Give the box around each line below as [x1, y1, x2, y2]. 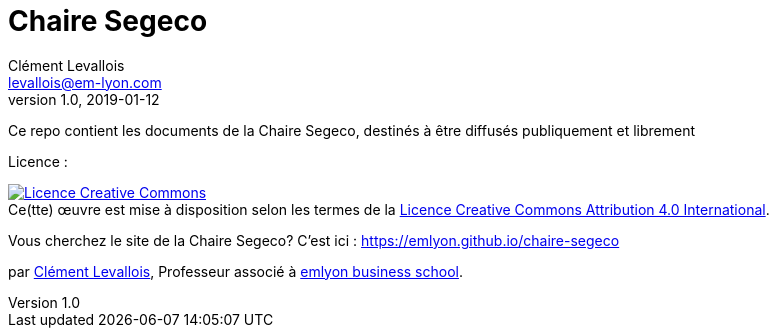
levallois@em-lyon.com [8, 73, 162, 91]
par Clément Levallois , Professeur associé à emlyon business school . [8, 262, 463, 280]
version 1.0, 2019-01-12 [8, 90, 160, 108]
